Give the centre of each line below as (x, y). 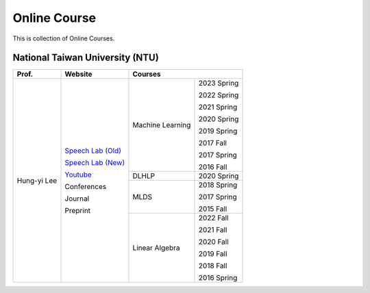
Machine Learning (162, 125)
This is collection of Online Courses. (64, 38)
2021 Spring (218, 107)
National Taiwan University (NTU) (86, 58)
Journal (77, 199)
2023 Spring (219, 84)
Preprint (78, 210)
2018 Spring (218, 185)
